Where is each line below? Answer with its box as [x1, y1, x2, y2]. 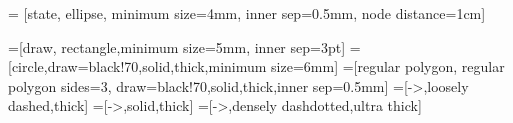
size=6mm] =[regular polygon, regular [271, 56, 505, 77]
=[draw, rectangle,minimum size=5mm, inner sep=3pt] [8, 36, 346, 57]
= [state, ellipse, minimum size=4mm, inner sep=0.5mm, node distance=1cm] [8, 3, 486, 23]
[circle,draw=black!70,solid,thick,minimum [8, 56, 267, 77]
